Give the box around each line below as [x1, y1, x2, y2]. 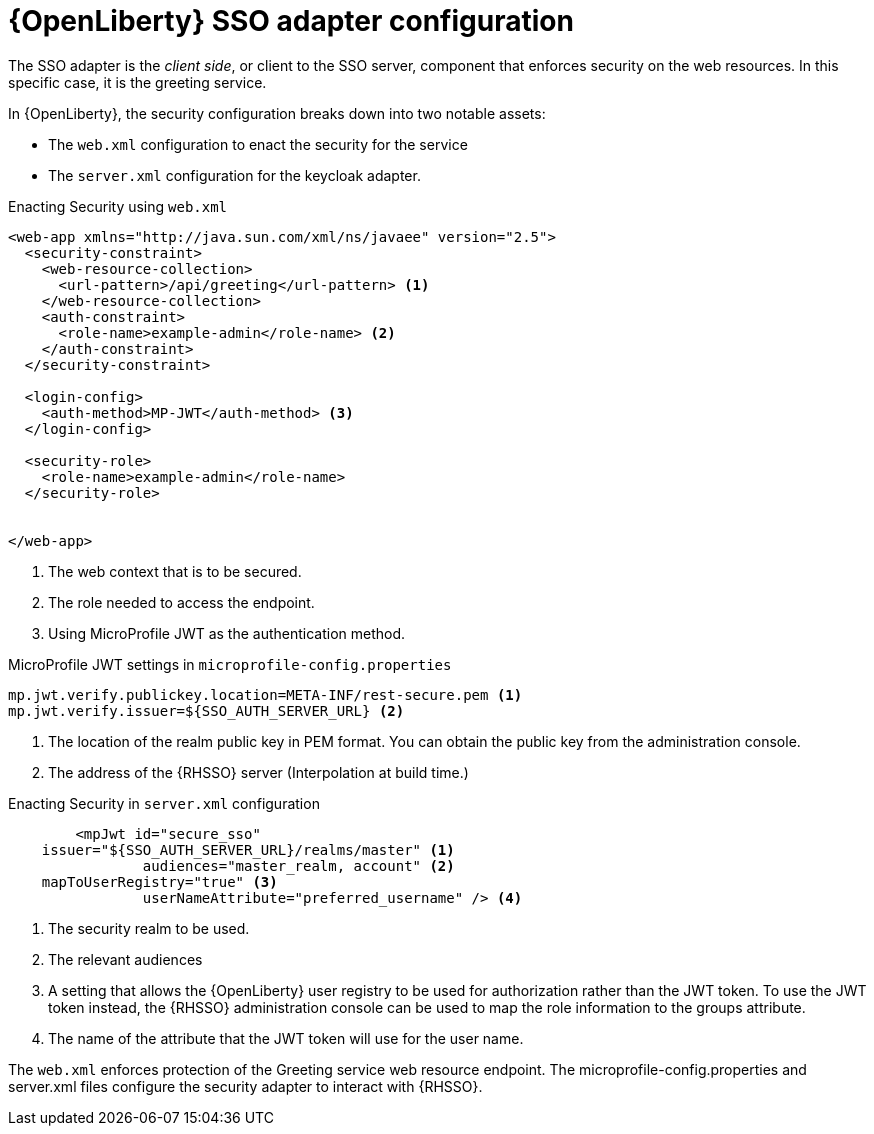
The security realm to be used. [48, 919, 250, 937]
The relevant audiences [48, 950, 203, 968]
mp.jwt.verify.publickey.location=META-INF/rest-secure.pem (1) [8, 686, 523, 703]
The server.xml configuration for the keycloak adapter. [48, 166, 421, 184]
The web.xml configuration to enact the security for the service [48, 135, 468, 153]
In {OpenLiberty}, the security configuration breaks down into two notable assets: [8, 104, 546, 122]
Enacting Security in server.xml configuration [8, 794, 320, 812]
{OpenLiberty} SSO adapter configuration [8, 4, 574, 38]
